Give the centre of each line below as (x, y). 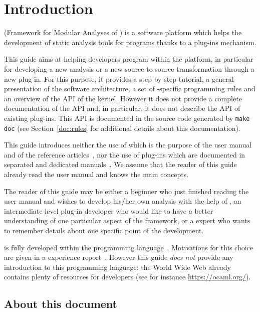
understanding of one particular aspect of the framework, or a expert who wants (127, 220)
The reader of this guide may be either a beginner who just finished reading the (126, 191)
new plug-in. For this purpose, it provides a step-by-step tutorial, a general (119, 79)
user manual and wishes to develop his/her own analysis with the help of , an (123, 201)
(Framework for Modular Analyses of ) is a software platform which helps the (123, 32)
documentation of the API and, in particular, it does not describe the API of (122, 108)
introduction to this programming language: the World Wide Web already (118, 267)
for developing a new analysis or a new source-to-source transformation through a (129, 68)
